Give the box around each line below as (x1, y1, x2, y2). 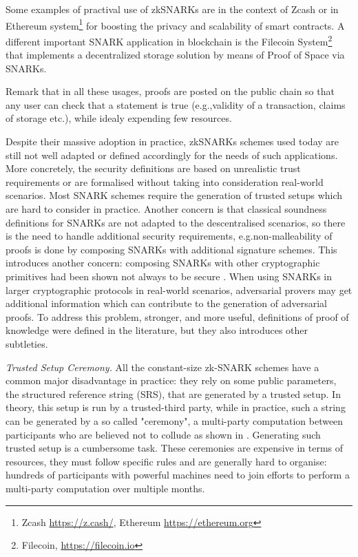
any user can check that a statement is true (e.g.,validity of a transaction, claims (6, 97, 346, 112)
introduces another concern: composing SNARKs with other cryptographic (6, 255, 320, 270)
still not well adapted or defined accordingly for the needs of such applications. (6, 147, 338, 162)
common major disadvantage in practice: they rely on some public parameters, (6, 373, 337, 388)
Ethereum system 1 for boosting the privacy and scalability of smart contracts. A (6, 16, 345, 32)
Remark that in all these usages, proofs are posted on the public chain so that (6, 84, 335, 98)
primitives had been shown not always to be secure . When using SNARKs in (6, 269, 333, 283)
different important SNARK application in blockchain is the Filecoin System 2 (6, 32, 333, 48)
